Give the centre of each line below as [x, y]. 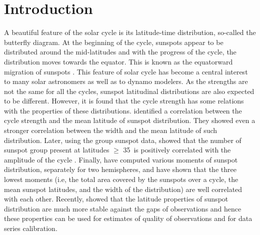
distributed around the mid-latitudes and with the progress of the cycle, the [120, 52]
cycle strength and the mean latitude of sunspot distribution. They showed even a [130, 120]
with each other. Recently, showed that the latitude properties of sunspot [116, 199]
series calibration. [31, 228]
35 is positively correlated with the [177, 150]
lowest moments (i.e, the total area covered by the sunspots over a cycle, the [121, 179]
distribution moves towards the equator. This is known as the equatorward [118, 61]
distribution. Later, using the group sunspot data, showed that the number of [123, 140]
